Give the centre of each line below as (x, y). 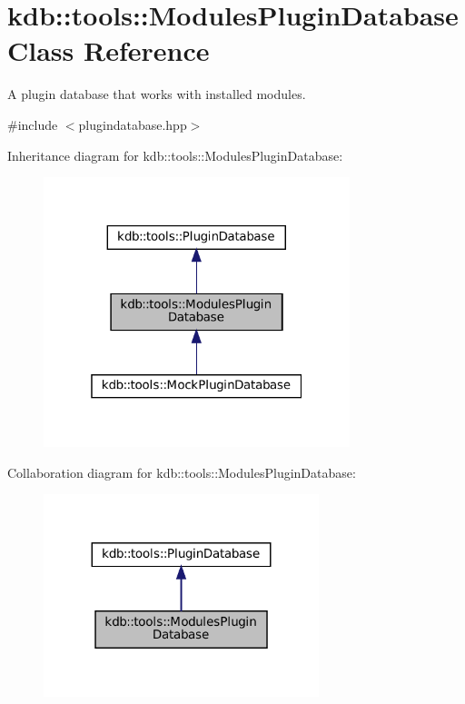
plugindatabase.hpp (133, 124)
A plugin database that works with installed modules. (157, 94)
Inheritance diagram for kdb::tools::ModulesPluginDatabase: (175, 155)
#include (33, 124)
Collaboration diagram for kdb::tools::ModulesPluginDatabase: (182, 472)
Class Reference (109, 50)
